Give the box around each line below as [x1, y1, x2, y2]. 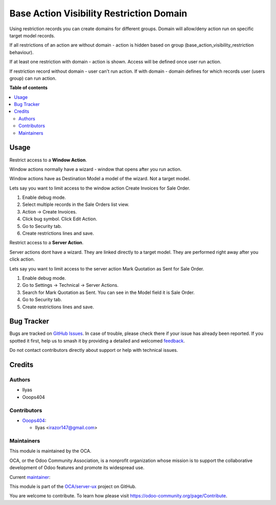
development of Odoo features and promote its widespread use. [9, 465, 145, 471]
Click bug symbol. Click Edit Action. [22, 216, 97, 222]
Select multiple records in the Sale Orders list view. [22, 201, 130, 207]
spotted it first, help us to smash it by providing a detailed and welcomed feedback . [9, 338, 185, 344]
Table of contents [9, 85, 48, 91]
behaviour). [9, 49, 34, 55]
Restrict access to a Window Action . [9, 157, 87, 163]
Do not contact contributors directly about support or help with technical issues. [9, 347, 178, 353]
